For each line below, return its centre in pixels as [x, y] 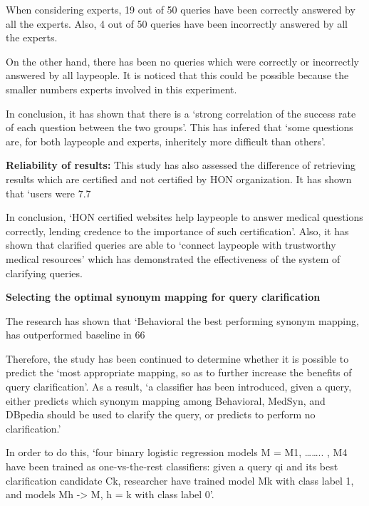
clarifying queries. [44, 273]
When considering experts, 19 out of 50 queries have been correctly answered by [181, 9]
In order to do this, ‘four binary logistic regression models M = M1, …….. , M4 [177, 452]
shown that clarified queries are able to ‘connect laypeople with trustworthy [171, 245]
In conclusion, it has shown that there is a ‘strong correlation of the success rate [181, 113]
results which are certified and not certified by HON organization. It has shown [179, 179]
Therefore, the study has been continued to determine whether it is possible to [177, 358]
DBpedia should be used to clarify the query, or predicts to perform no [161, 414]
